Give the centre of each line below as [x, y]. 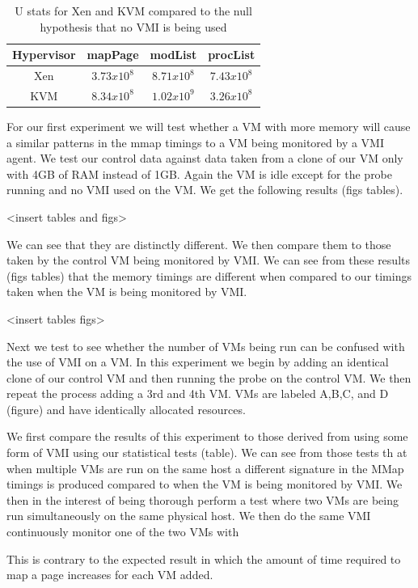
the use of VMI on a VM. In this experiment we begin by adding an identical [198, 362]
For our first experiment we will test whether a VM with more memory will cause [209, 126]
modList [173, 55]
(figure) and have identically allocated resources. [126, 409]
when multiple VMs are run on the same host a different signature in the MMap [205, 468]
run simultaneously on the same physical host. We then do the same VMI [189, 516]
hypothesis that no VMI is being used [133, 26]
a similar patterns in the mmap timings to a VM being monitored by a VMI [196, 142]
